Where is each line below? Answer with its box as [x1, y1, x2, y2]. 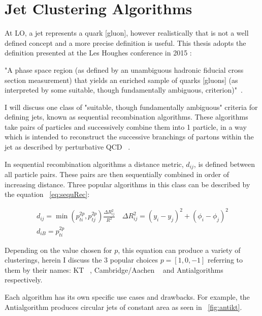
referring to [208, 254, 243, 265]
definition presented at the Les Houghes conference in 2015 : [5, 47, 192, 58]
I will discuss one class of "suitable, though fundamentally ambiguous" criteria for [5, 101, 258, 112]
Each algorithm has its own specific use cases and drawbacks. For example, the [5, 292, 250, 302]
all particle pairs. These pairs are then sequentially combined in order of [5, 169, 229, 180]
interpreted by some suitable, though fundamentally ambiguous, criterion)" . [5, 84, 243, 95]
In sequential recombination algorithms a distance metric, [5, 158, 184, 169]
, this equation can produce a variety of [118, 244, 241, 255]
